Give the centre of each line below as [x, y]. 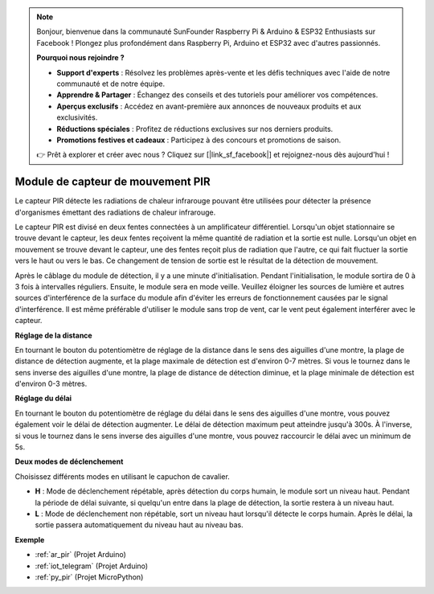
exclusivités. [77, 117]
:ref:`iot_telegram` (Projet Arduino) [92, 566]
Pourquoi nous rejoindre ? [80, 58]
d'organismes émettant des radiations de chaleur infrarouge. [115, 212]
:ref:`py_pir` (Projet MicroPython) [89, 577]
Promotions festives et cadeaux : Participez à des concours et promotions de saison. [199, 140]
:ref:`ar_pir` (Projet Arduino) [80, 555]
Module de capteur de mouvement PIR [113, 182]
